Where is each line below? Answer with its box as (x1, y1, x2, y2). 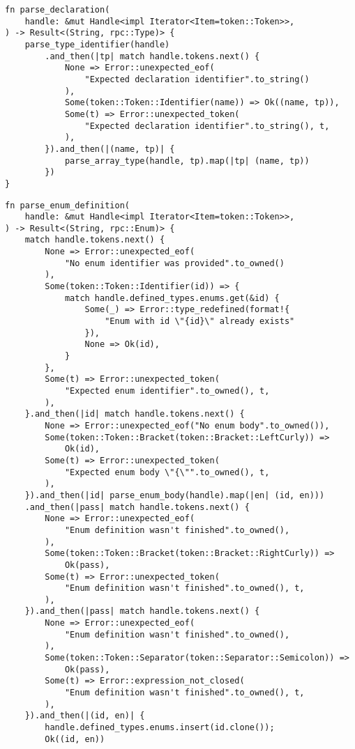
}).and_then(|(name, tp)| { (45, 144, 175, 154)
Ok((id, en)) (45, 734, 105, 744)
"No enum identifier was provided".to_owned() (64, 258, 285, 268)
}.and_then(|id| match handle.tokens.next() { (24, 409, 245, 419)
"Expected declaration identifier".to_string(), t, (84, 121, 330, 131)
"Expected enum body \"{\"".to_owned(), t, (64, 467, 270, 477)
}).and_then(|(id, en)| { (24, 711, 145, 721)
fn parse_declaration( (5, 5, 110, 15)
